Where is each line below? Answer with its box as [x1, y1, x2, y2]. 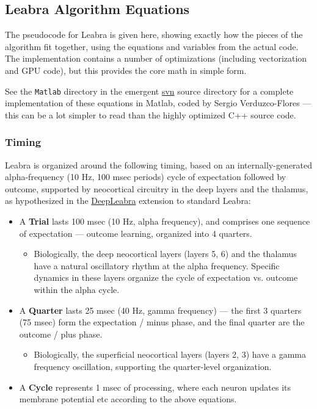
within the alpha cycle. [34, 283, 120, 295]
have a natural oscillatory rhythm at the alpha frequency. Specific [34, 259, 280, 272]
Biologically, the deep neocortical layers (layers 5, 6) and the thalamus [34, 247, 297, 260]
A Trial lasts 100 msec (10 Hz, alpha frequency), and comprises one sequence [19, 215, 310, 228]
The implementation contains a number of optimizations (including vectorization [5, 52, 307, 65]
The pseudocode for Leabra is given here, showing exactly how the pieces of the [5, 28, 303, 41]
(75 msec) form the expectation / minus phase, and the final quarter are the [19, 316, 305, 328]
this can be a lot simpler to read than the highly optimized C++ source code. [5, 108, 296, 121]
